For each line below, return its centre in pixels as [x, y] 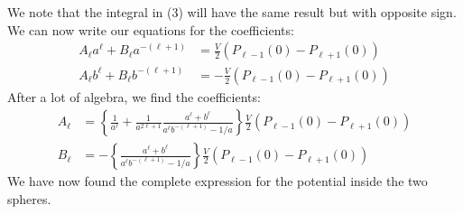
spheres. [29, 198]
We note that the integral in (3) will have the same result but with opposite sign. [232, 12]
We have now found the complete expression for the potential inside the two [218, 181]
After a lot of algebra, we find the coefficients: [134, 96]
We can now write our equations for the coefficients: [151, 29]
